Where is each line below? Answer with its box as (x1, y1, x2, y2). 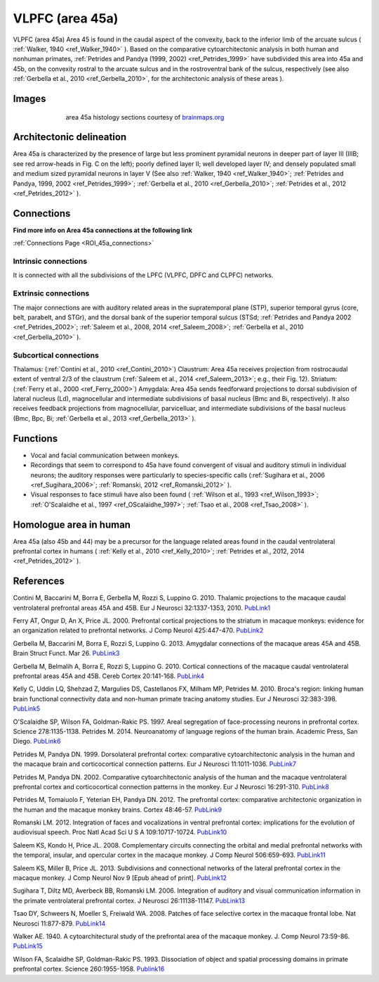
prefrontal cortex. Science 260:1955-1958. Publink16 (13, 964, 165, 974)
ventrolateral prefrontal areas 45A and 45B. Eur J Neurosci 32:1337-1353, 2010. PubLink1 (13, 604, 271, 612)
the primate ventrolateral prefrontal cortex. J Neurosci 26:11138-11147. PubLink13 (13, 896, 246, 905)
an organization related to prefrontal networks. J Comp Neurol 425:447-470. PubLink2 (13, 626, 264, 635)
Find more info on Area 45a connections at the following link (13, 226, 193, 234)
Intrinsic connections (13, 257, 88, 267)
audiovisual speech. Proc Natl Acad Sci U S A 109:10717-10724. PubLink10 (13, 828, 227, 836)
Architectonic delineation (13, 131, 127, 144)
